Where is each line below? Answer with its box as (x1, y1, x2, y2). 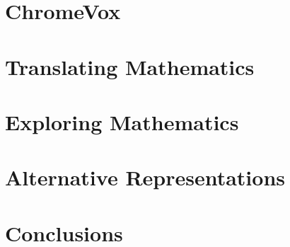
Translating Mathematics (5, 52, 255, 81)
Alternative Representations (5, 163, 286, 192)
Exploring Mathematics (5, 107, 239, 136)
